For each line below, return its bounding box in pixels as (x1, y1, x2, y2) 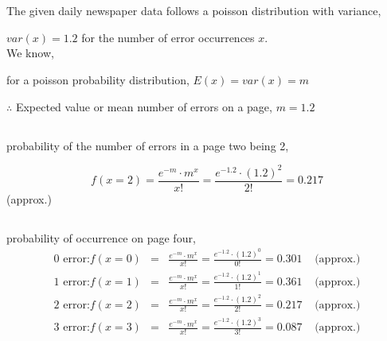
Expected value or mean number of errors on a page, (15, 98, 272, 114)
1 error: (53, 276, 90, 288)
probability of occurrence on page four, (6, 229, 196, 246)
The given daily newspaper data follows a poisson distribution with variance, (6, 2, 381, 19)
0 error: (53, 254, 90, 265)
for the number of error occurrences (81, 29, 255, 45)
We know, (6, 45, 54, 61)
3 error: (53, 322, 90, 334)
